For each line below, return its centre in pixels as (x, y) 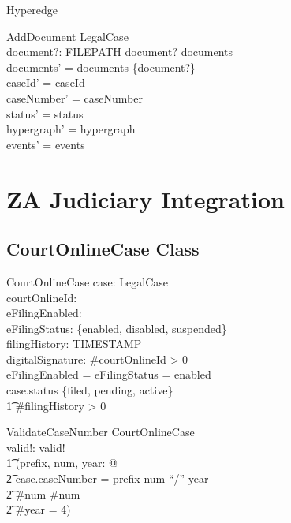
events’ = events (46, 144)
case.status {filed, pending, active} (90, 390)
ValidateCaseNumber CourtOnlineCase (101, 432)
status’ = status (45, 113)
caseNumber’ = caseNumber (75, 97)
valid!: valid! (36, 447)
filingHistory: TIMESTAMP (74, 344)
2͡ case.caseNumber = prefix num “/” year (108, 478)
